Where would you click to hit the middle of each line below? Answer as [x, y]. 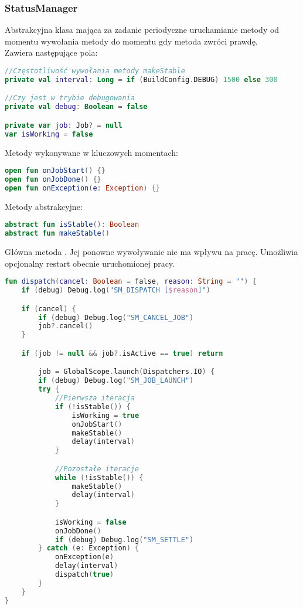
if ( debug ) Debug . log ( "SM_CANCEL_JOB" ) [116, 317]
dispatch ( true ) [84, 575]
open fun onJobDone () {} [53, 180]
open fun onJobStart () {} [55, 171]
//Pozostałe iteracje [97, 469]
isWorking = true [105, 415]
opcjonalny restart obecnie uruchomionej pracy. [90, 263]
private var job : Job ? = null [64, 125]
